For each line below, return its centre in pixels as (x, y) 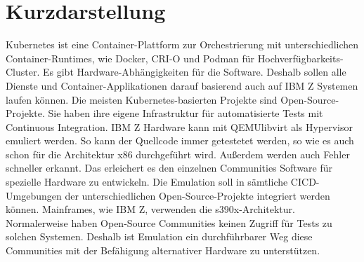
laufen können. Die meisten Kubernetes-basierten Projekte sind (142, 99)
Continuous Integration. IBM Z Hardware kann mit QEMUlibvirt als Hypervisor (180, 126)
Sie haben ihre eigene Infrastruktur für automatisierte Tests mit (186, 113)
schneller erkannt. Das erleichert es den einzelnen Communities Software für (169, 168)
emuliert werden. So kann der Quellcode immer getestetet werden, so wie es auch (180, 140)
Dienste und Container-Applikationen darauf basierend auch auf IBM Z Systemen (182, 85)
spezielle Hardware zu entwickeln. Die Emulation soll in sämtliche (147, 182)
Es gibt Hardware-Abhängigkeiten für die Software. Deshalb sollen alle (195, 72)
